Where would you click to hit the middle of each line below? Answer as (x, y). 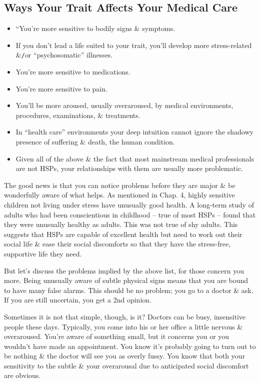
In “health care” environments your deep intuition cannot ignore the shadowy (134, 132)
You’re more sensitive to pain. (61, 88)
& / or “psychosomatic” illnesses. (64, 55)
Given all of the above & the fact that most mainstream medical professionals (135, 158)
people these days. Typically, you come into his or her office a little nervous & (123, 326)
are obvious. (22, 375)
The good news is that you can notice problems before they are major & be (120, 185)
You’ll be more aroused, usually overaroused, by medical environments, (124, 105)
